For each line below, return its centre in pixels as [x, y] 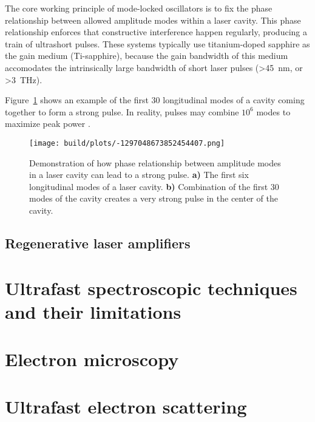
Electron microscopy [92, 359]
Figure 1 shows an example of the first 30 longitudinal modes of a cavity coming [155, 100]
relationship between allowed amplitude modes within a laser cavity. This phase [153, 20]
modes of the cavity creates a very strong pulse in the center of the [154, 198]
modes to [273, 111]
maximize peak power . [48, 124]
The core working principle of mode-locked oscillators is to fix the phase [139, 8]
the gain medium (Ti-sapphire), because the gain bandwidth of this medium [147, 56]
